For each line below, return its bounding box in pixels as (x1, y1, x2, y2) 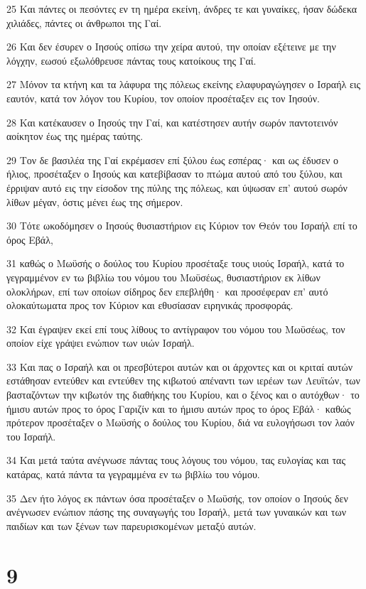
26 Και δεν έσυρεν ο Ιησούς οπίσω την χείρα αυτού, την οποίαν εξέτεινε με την (6, 39, 336, 54)
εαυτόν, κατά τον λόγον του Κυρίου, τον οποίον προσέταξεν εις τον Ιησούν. (6, 90, 320, 105)
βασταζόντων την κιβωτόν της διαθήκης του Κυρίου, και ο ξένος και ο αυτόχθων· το (6, 387, 360, 402)
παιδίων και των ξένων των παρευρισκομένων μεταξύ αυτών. (6, 518, 257, 533)
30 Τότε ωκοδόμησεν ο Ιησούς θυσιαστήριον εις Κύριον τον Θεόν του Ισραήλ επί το (6, 218, 357, 233)
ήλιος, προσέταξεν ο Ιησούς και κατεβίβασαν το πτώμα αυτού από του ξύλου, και (6, 166, 343, 181)
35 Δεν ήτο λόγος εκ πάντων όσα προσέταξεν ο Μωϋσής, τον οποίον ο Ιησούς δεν (6, 490, 348, 505)
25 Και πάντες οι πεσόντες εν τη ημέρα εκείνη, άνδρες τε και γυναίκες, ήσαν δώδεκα (6, 1, 357, 16)
